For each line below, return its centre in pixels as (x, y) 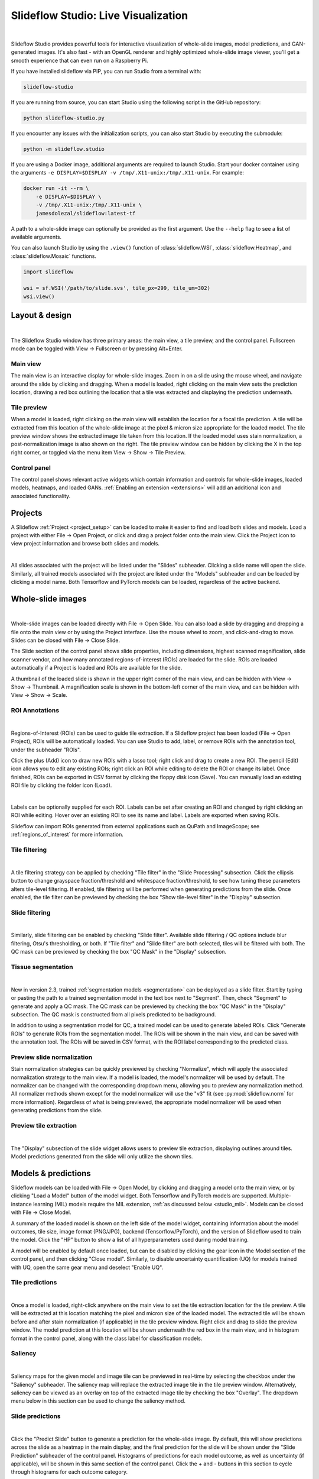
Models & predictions (51, 1173)
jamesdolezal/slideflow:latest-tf (86, 213)
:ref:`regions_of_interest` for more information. (67, 835)
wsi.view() (39, 296)
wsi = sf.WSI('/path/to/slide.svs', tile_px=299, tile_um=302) (117, 288)
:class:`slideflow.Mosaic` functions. (54, 256)
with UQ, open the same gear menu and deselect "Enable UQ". (87, 1267)
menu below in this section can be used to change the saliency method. (98, 1401)
